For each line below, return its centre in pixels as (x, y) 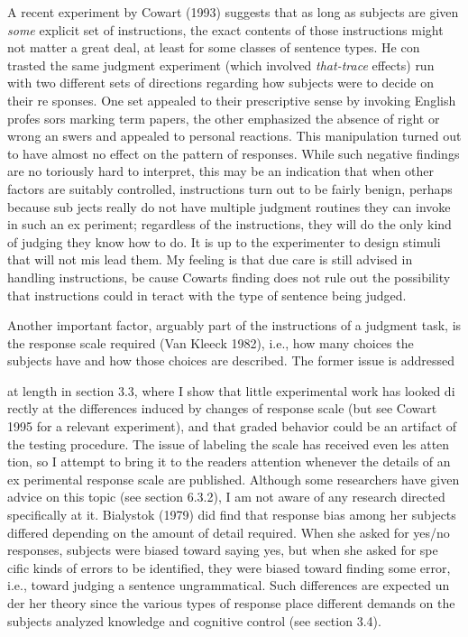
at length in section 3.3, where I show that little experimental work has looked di (231, 390)
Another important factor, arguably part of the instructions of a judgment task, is (234, 325)
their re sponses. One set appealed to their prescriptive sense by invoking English (232, 100)
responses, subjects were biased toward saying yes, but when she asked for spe (223, 550)
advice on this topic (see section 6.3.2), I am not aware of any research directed (226, 497)
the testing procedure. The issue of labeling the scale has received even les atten (229, 443)
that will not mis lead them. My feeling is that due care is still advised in (210, 259)
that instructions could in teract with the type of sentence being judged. (207, 295)
